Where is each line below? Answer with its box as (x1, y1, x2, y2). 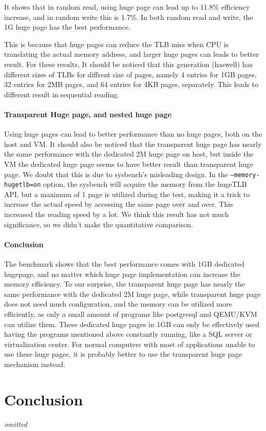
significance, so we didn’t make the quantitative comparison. (4, 219, 193, 229)
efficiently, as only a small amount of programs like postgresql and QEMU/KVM (4, 308, 257, 319)
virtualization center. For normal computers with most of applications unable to (4, 338, 255, 349)
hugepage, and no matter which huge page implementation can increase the (4, 268, 240, 279)
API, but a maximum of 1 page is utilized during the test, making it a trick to (4, 188, 250, 199)
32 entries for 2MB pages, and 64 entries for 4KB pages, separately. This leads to (4, 79, 258, 90)
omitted (4, 418, 28, 429)
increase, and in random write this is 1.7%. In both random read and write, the (4, 11, 253, 22)
